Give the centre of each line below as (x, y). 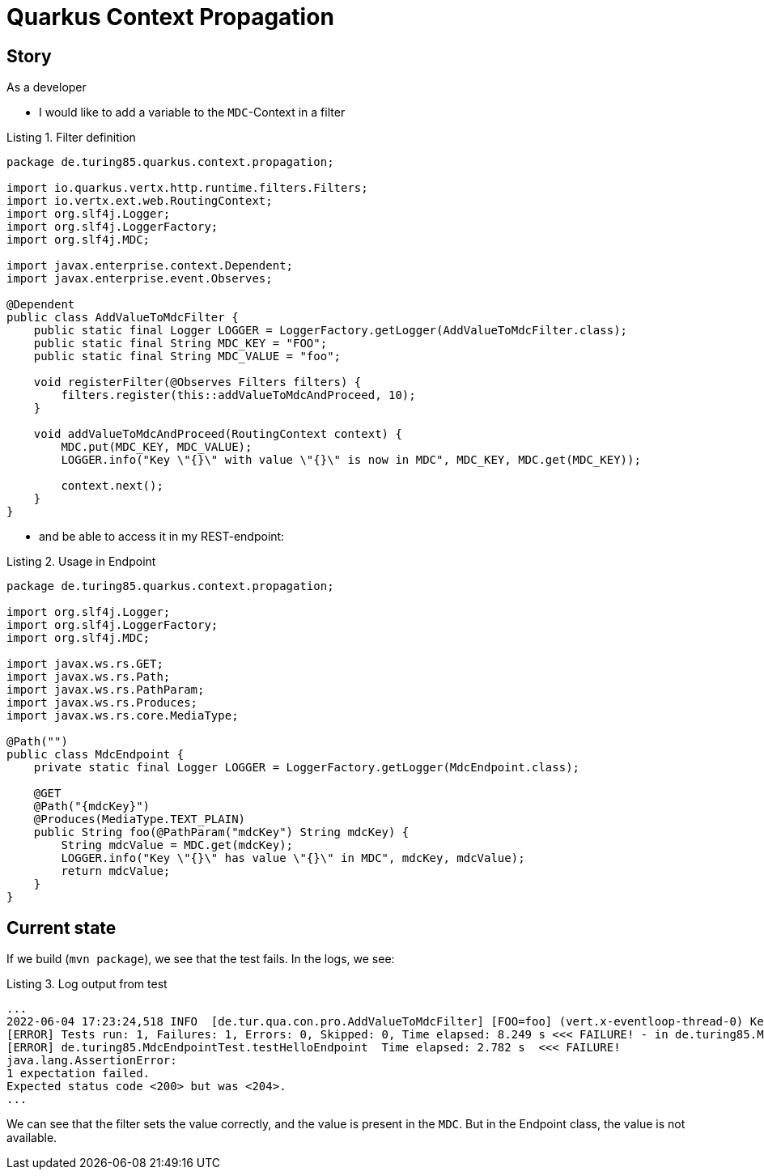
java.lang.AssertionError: (92, 1061)
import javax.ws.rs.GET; (85, 664)
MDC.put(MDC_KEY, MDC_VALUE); (157, 447)
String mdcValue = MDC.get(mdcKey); (177, 845)
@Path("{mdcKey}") (92, 807)
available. (32, 1138)
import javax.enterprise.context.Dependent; (150, 266)
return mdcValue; (116, 871)
